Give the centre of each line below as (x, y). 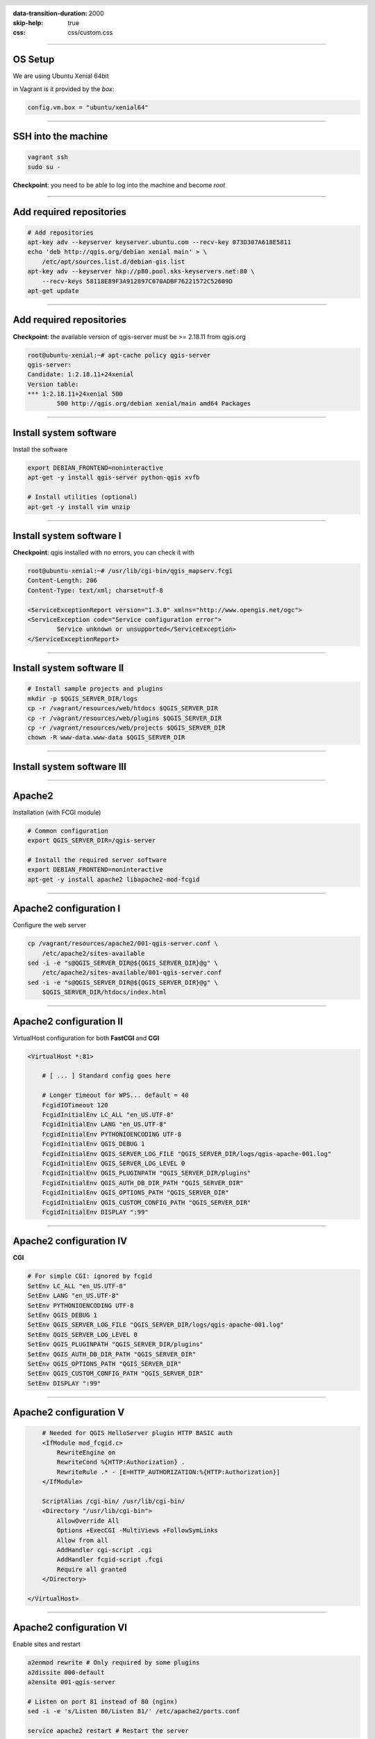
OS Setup (34, 59)
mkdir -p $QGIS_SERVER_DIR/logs (83, 698)
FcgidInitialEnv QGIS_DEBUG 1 (93, 1144)
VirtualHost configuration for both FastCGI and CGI (86, 1038)
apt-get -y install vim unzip (79, 507)
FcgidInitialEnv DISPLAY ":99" (95, 1212)
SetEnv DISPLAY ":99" (64, 1383)
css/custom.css (90, 33)
